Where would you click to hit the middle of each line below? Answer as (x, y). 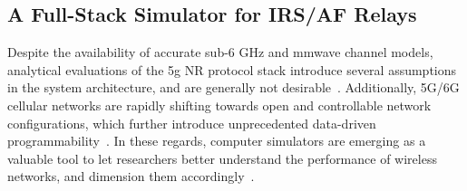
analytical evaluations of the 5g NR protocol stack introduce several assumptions (232, 69)
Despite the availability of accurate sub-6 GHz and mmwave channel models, (220, 52)
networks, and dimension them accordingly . (131, 176)
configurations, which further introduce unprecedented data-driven (192, 123)
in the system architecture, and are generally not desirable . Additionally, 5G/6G (233, 87)
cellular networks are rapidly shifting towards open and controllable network (219, 105)
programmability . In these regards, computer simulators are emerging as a (217, 141)
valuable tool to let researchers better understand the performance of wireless (222, 158)
